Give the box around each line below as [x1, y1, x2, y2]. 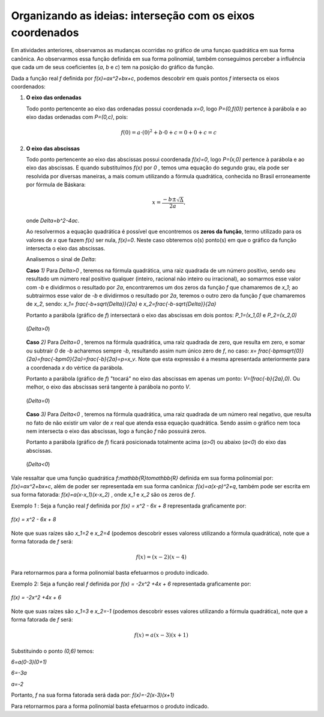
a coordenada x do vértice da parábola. [26, 364, 124, 371]
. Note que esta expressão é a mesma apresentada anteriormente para [135, 355, 310, 363]
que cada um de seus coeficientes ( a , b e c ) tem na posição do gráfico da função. [11, 64, 214, 71]
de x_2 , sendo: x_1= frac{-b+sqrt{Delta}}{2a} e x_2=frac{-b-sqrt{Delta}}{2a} [26, 300, 217, 307]
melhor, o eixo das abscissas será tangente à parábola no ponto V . [26, 383, 191, 390]
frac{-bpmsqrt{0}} [258, 347, 304, 354]
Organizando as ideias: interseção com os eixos [11, 9, 255, 22]
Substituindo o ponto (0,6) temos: [11, 647, 94, 655]
